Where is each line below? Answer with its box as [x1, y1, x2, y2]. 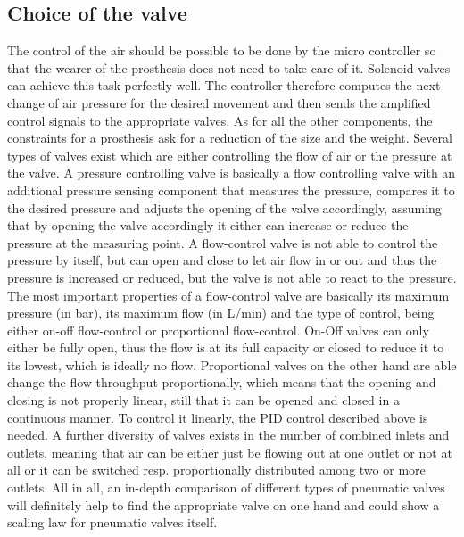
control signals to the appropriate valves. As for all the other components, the [7, 111, 433, 129]
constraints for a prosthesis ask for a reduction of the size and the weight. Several [7, 128, 452, 147]
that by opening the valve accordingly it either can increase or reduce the [7, 216, 409, 235]
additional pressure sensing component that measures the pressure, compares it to [7, 180, 455, 199]
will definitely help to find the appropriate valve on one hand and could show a [7, 495, 440, 514]
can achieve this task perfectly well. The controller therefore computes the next [7, 76, 441, 95]
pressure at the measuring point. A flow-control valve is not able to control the [7, 233, 438, 252]
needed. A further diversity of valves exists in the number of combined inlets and [7, 425, 450, 444]
